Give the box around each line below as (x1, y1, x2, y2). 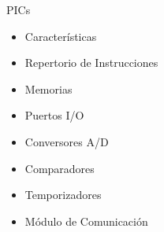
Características (24, 28, 97, 44)
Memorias (24, 80, 73, 97)
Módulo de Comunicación (24, 212, 148, 229)
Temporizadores (24, 186, 102, 203)
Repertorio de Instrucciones (24, 54, 158, 71)
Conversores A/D (24, 133, 109, 149)
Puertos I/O (24, 107, 84, 123)
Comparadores (24, 160, 95, 176)
